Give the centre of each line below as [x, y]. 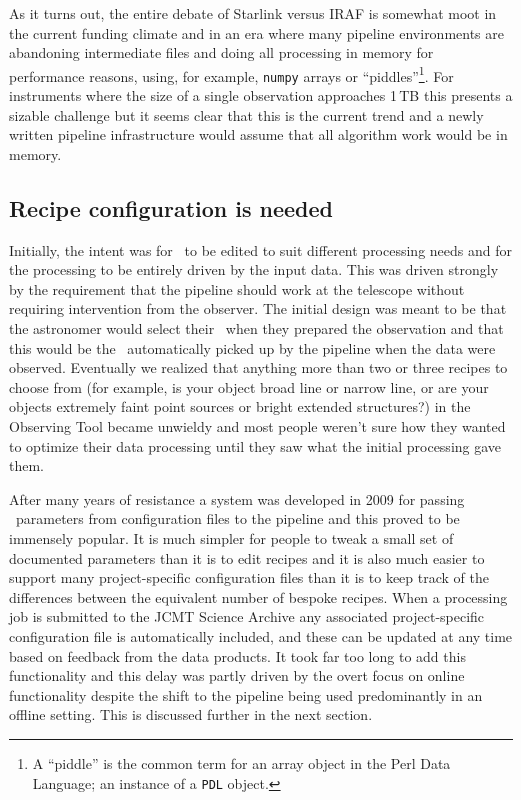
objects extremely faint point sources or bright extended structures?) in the [240, 406]
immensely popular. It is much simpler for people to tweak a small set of [231, 537]
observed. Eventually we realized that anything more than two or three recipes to [258, 367]
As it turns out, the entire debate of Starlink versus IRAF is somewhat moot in [253, 13]
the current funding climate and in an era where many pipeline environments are [257, 32]
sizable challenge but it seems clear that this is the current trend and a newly [246, 114]
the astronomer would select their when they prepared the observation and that [256, 328]
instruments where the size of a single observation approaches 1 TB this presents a [261, 95]
